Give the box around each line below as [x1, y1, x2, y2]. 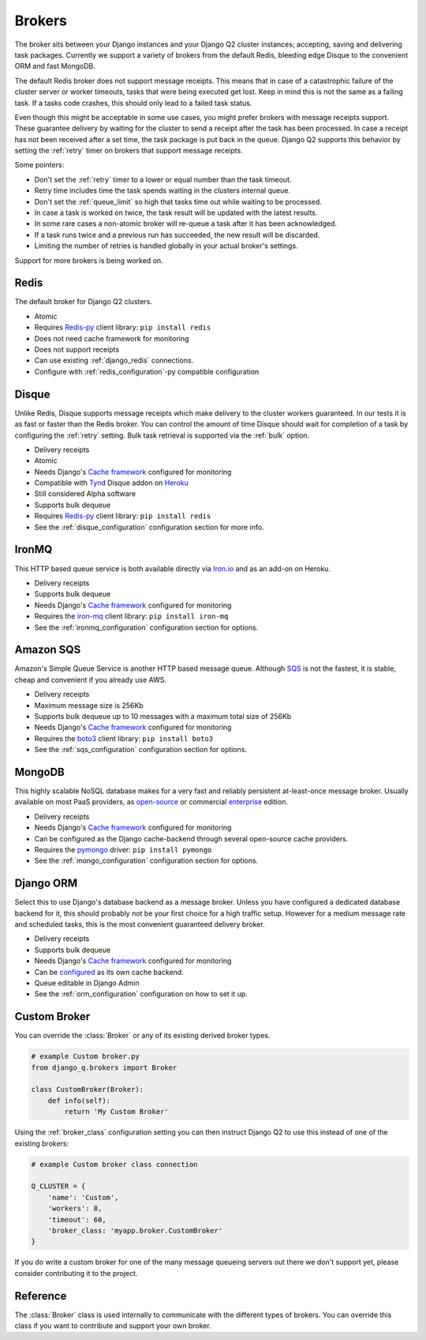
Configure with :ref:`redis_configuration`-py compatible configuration [34, 367, 260, 376]
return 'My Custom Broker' [64, 1107, 169, 1116]
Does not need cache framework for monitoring [34, 333, 189, 343]
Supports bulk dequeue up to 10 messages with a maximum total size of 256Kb [34, 711, 292, 721]
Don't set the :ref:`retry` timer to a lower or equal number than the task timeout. [34, 175, 292, 184]
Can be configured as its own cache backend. [34, 967, 185, 977]
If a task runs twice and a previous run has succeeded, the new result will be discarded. [34, 230, 320, 239]
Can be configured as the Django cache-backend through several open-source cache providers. [34, 834, 349, 843]
